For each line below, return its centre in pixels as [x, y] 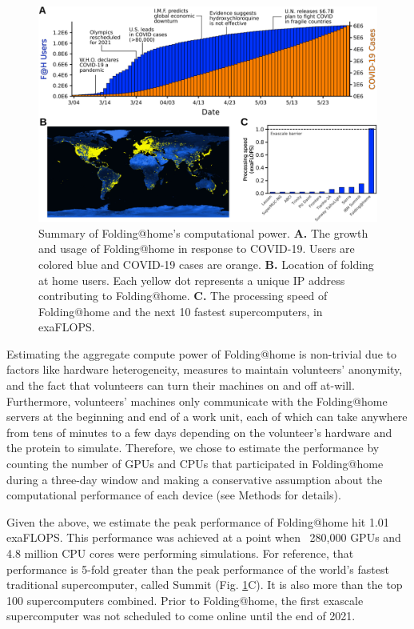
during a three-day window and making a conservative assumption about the [195, 479]
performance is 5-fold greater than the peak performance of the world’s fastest [198, 569]
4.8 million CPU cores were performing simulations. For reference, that [180, 553]
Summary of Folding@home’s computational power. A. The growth [203, 232]
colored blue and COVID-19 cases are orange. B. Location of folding [206, 264]
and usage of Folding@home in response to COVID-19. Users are [197, 248]
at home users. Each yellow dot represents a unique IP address [192, 280]
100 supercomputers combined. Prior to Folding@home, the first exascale [185, 600]
